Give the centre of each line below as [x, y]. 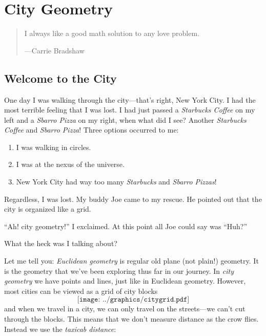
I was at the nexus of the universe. [70, 164]
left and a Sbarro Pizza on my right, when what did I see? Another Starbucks [125, 119]
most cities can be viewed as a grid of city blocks [81, 291]
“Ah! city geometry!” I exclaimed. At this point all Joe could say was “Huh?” [126, 226]
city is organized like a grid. [48, 209]
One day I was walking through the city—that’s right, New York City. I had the [130, 99]
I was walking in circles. [54, 147]
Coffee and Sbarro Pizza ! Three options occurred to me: [91, 130]
